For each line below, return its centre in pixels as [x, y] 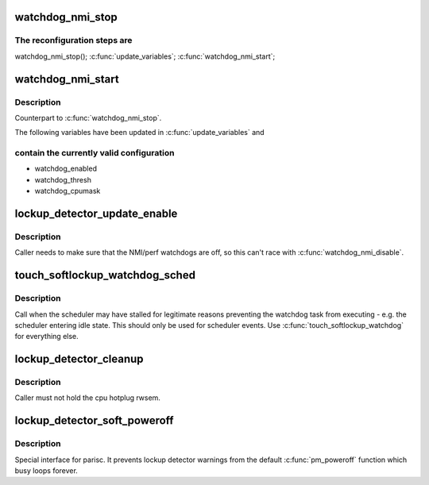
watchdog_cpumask [68, 191]
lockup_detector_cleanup [79, 359]
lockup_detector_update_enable [96, 214]
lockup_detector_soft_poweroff [94, 421]
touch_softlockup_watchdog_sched [105, 275]
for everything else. [46, 337]
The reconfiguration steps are [73, 40]
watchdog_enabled [66, 169]
